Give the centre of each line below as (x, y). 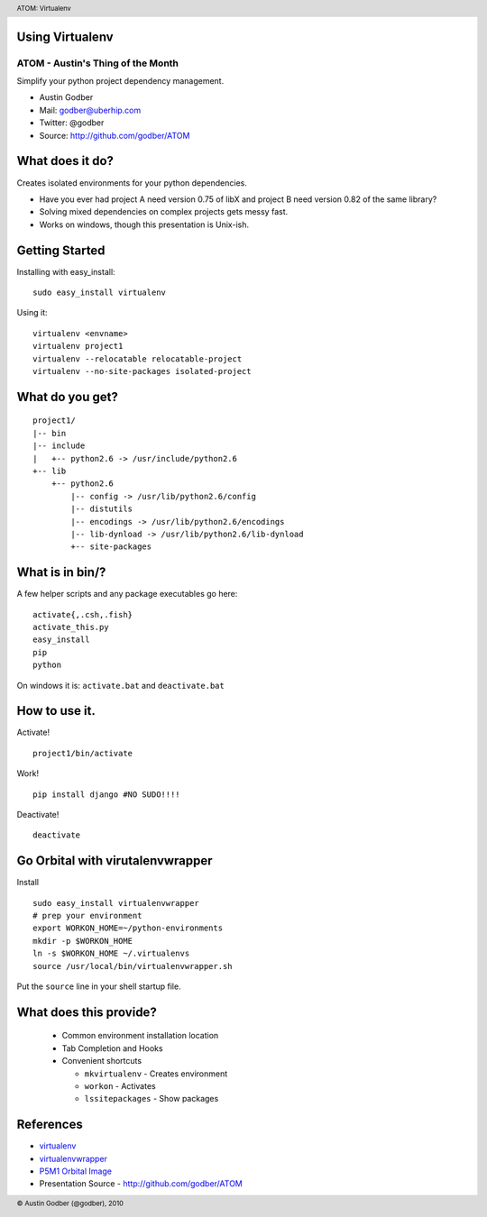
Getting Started (61, 250)
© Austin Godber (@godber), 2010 (70, 1203)
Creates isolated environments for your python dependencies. (132, 183)
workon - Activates (120, 1086)
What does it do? (65, 161)
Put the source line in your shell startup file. (99, 986)
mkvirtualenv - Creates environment (156, 1074)
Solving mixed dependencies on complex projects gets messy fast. (164, 212)
